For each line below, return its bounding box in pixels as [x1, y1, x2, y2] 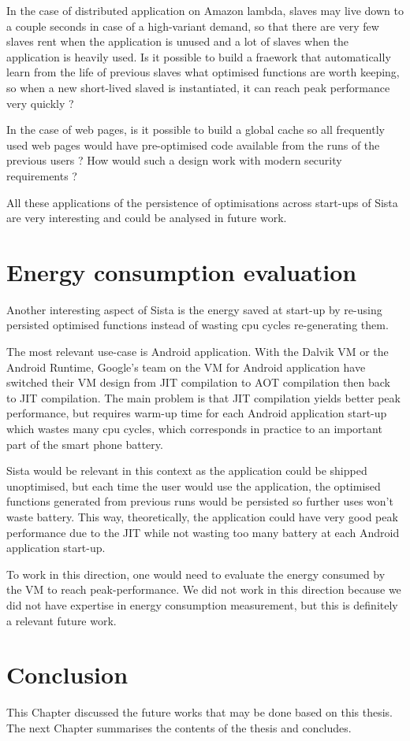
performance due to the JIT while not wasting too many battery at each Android [6, 524, 400, 540]
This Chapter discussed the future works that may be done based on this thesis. [6, 704, 393, 721]
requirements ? [6, 167, 77, 183]
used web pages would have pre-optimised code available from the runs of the [6, 136, 380, 153]
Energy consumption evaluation [6, 255, 357, 287]
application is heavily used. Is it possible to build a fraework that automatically [6, 48, 391, 65]
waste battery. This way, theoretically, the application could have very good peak [6, 508, 398, 524]
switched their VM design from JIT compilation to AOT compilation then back [6, 374, 390, 391]
